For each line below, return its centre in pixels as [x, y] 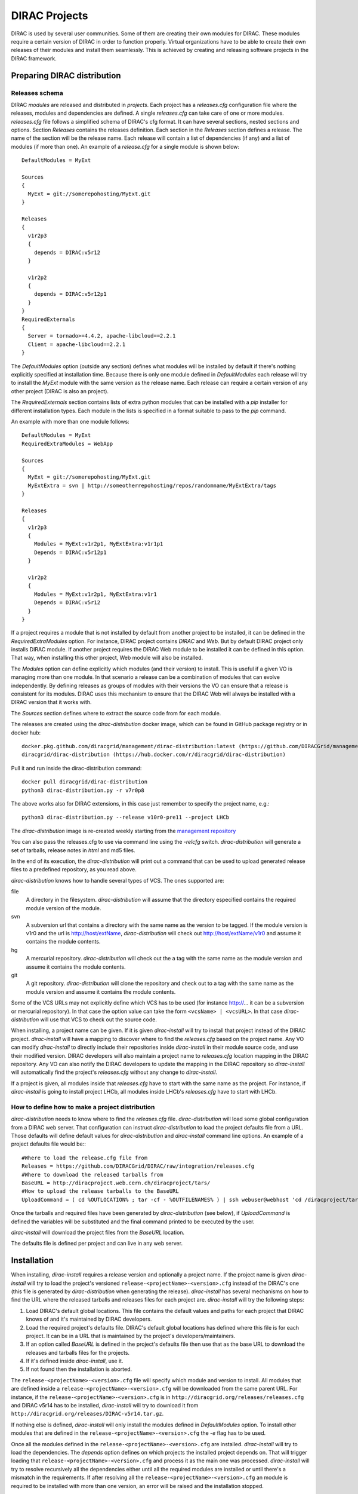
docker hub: [26, 733]
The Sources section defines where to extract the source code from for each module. [116, 713]
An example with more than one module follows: [70, 421]
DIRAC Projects [50, 16]
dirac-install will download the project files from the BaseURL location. [98, 1232]
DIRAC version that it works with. [51, 702]
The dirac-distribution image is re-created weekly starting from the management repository [124, 831]
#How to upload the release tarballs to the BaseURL [100, 1191]
